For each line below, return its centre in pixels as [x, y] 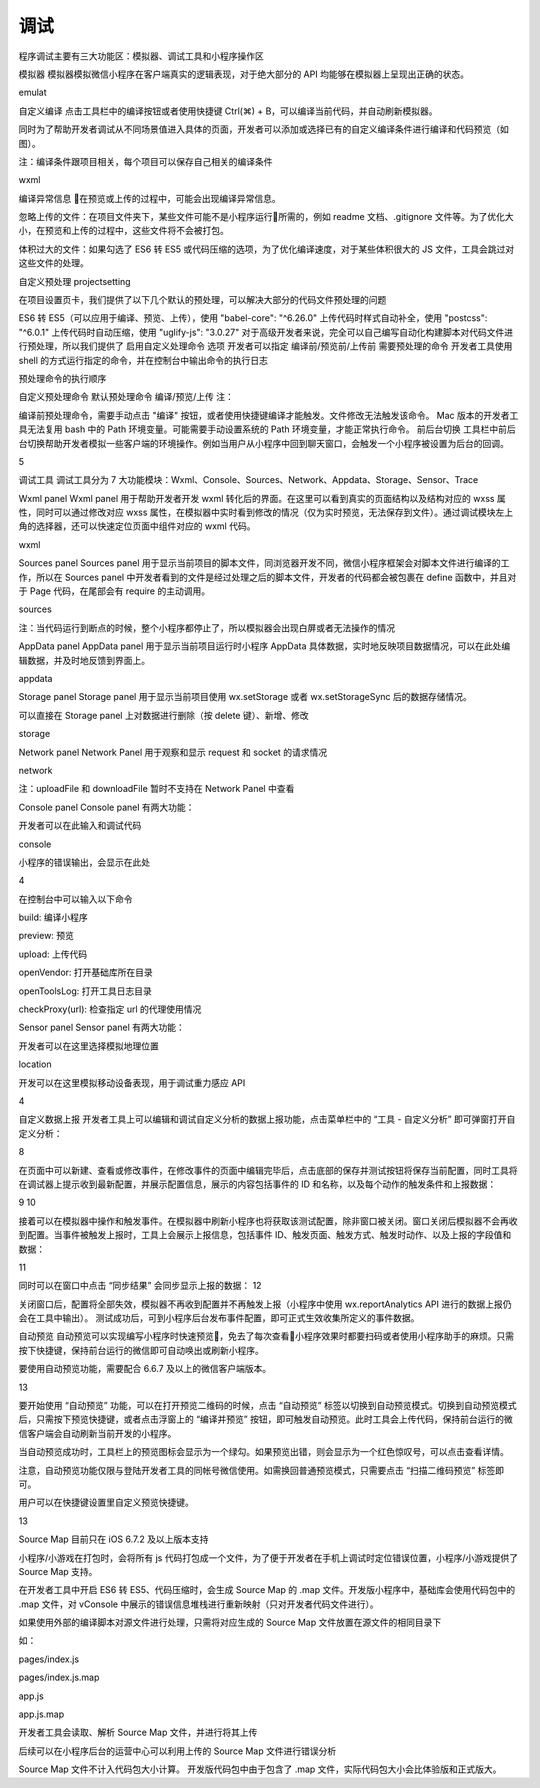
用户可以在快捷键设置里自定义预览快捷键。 [106, 1502]
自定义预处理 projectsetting [74, 281]
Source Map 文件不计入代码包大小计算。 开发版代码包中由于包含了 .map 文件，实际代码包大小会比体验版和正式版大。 [260, 1769]
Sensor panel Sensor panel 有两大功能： [101, 1027]
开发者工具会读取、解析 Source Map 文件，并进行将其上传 [138, 1732]
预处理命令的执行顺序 [62, 378]
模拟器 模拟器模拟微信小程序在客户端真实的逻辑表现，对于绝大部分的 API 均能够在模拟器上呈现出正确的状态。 [244, 74]
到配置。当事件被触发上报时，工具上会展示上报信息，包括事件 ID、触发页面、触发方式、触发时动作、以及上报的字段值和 [265, 1235]
